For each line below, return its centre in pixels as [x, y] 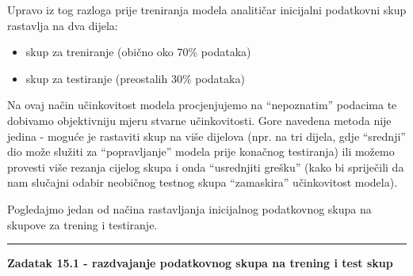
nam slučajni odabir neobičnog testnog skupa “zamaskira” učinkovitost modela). [203, 182]
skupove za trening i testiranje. [82, 224]
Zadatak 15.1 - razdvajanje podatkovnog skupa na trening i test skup [200, 263]
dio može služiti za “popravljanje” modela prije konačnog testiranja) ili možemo [201, 151]
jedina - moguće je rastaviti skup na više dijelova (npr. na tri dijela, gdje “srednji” [206, 136]
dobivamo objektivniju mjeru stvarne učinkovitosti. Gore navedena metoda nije [199, 120]
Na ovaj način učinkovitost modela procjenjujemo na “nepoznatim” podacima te [202, 105]
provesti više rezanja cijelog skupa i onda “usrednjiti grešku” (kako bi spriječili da [206, 166]
